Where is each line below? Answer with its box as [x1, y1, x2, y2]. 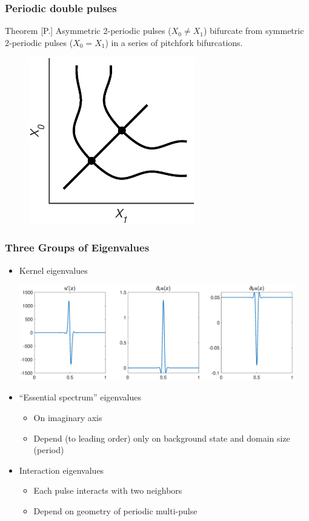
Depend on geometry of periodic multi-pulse [33, 505, 198, 517]
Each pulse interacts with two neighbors [33, 484, 182, 497]
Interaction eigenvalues [19, 463, 104, 476]
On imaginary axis [33, 411, 102, 424]
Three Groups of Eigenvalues [5, 240, 150, 255]
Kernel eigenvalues [19, 264, 88, 276]
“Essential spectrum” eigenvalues [19, 391, 141, 403]
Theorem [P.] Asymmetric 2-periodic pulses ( [5, 24, 171, 37]
